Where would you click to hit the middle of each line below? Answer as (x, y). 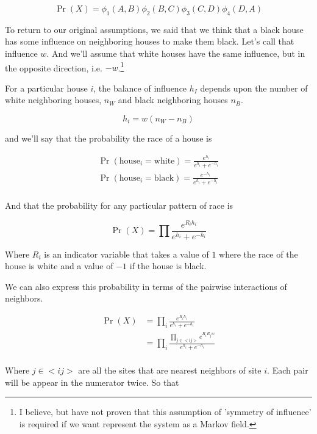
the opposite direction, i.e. (54, 67)
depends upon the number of (254, 88)
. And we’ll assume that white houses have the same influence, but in (176, 53)
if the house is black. (168, 266)
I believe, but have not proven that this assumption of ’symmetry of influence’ (165, 412)
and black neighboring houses (173, 100)
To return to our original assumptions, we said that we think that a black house (154, 29)
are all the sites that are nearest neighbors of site (170, 370)
